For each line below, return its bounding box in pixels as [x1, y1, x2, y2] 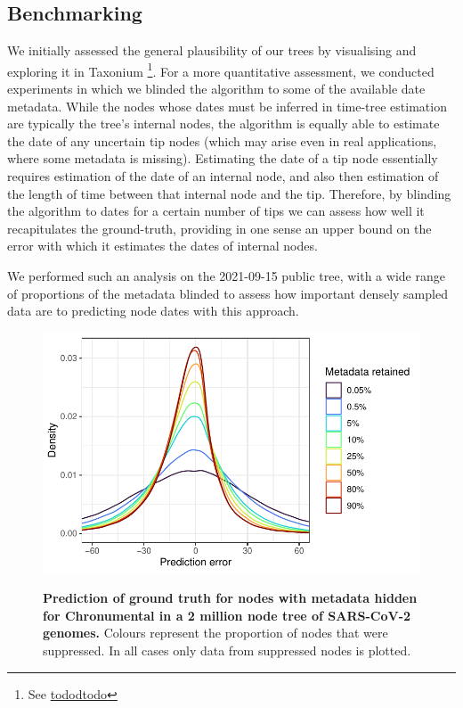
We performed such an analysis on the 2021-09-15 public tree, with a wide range [7, 266, 445, 284]
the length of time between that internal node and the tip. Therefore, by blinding [7, 184, 451, 202]
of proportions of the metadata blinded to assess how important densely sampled [7, 284, 448, 302]
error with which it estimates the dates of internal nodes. [7, 236, 318, 255]
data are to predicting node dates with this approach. [7, 301, 299, 320]
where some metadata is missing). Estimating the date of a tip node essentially [7, 149, 438, 168]
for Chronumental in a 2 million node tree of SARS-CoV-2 [43, 605, 411, 624]
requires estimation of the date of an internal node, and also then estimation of [7, 167, 439, 185]
